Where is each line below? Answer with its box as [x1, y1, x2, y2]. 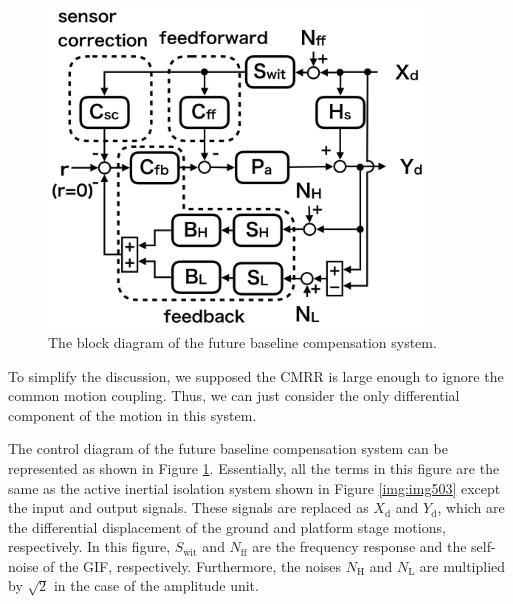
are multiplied [419, 555, 506, 576]
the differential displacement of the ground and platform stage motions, [8, 516, 446, 537]
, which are [437, 497, 505, 518]
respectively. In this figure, [8, 536, 171, 557]
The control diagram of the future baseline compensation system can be [8, 438, 448, 459]
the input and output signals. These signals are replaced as [8, 497, 369, 518]
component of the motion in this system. [8, 404, 257, 425]
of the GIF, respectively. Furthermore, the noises [43, 555, 342, 576]
